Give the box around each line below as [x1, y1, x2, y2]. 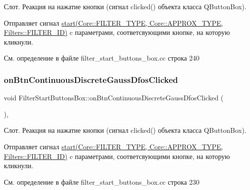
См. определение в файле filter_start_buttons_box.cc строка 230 [4, 176, 200, 187]
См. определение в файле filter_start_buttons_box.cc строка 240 [4, 53, 200, 63]
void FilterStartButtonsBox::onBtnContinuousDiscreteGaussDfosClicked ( [4, 93, 224, 103]
